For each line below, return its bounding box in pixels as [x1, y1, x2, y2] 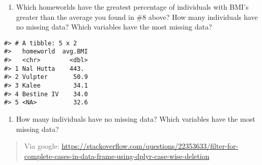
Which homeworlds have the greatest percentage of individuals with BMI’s [16, 2, 249, 12]
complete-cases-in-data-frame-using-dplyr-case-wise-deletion [24, 150, 210, 161]
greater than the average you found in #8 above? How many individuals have [16, 11, 258, 22]
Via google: [24, 141, 60, 151]
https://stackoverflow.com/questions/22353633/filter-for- [61, 141, 239, 151]
